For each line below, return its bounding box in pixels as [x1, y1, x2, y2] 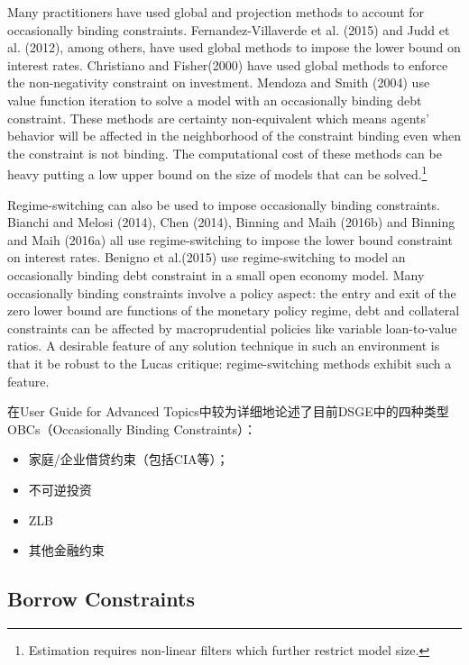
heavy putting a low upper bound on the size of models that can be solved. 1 [7, 162, 428, 183]
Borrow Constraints [7, 585, 195, 613]
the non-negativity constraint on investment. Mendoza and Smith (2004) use [7, 73, 430, 92]
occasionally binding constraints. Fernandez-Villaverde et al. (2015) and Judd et [7, 20, 450, 39]
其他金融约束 [28, 541, 105, 560]
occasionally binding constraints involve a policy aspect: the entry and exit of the [7, 283, 456, 302]
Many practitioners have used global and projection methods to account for [7, 3, 425, 21]
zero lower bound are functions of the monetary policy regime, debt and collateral [7, 301, 460, 320]
